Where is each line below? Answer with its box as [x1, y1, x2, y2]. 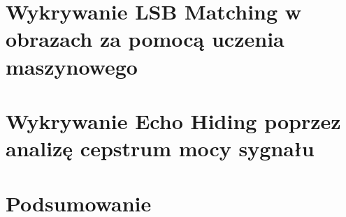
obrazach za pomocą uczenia [6, 24, 284, 53]
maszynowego [6, 52, 138, 80]
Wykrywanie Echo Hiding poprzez [6, 106, 341, 135]
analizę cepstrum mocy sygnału [6, 134, 315, 163]
